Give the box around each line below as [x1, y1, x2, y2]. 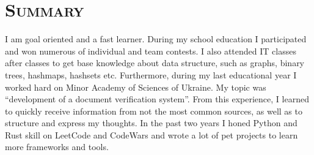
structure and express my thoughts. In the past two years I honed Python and [5, 116, 298, 129]
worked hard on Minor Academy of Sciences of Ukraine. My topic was [5, 80, 266, 93]
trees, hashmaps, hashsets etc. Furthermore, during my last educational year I [5, 68, 297, 81]
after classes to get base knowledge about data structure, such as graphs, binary [5, 56, 305, 69]
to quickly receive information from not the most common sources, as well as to [5, 104, 302, 117]
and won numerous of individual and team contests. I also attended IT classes [5, 44, 296, 57]
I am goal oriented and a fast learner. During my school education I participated [5, 32, 307, 45]
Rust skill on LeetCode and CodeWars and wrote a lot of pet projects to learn [5, 128, 298, 141]
